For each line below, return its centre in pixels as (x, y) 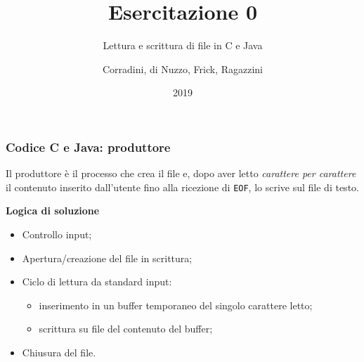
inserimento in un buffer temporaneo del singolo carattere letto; (176, 305)
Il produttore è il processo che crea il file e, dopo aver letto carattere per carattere (181, 173)
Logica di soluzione (53, 211)
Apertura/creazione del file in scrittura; (107, 258)
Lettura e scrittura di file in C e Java (183, 45)
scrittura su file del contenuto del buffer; (126, 329)
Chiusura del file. (59, 353)
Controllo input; (57, 234)
